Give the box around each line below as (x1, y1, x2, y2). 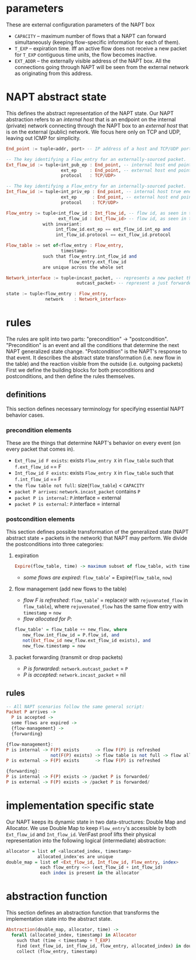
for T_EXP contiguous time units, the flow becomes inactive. (14, 51, 157, 58)
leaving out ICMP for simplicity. (6, 134, 81, 142)
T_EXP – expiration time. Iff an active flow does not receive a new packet (14, 44, 187, 52)
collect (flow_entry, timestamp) (16, 948, 98, 954)
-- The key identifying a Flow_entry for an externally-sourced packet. (6, 156, 187, 162)
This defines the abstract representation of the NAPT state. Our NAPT (6, 109, 174, 116)
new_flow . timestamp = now (22, 643, 86, 649)
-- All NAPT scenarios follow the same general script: (6, 704, 145, 709)
